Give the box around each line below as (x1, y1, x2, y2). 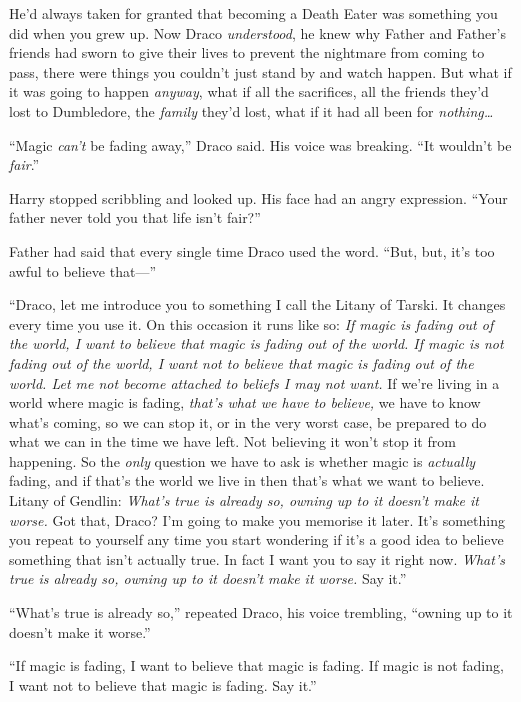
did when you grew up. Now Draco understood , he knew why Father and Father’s (9, 22, 507, 43)
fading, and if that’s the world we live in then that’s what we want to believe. (9, 470, 485, 491)
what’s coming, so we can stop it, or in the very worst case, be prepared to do (9, 411, 487, 432)
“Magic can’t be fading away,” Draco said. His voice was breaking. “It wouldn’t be (9, 134, 512, 155)
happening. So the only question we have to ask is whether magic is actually (9, 450, 476, 471)
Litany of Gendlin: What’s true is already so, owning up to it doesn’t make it (9, 490, 479, 511)
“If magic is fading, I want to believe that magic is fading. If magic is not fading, (9, 655, 504, 676)
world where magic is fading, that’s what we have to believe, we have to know (9, 392, 481, 413)
